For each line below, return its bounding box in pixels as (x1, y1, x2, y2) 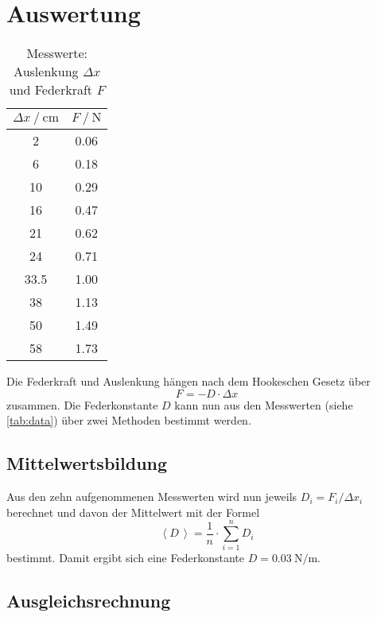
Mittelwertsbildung (6, 451, 168, 475)
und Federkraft (9, 80, 93, 99)
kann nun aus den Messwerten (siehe (174, 396, 353, 413)
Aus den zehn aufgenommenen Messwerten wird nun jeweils (6, 488, 297, 505)
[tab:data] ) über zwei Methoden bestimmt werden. (6, 412, 251, 429)
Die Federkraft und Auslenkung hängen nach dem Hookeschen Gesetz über (6, 373, 371, 390)
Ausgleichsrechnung (6, 588, 171, 613)
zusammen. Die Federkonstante (6, 396, 158, 413)
